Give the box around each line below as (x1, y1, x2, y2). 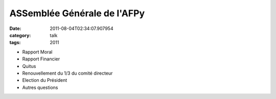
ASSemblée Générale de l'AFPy (9, 8, 145, 19)
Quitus (22, 63, 36, 69)
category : (9, 32, 31, 38)
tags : (9, 40, 21, 46)
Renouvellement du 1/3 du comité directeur (22, 70, 113, 76)
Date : (9, 25, 21, 31)
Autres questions (22, 84, 58, 90)
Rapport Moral (22, 49, 53, 55)
